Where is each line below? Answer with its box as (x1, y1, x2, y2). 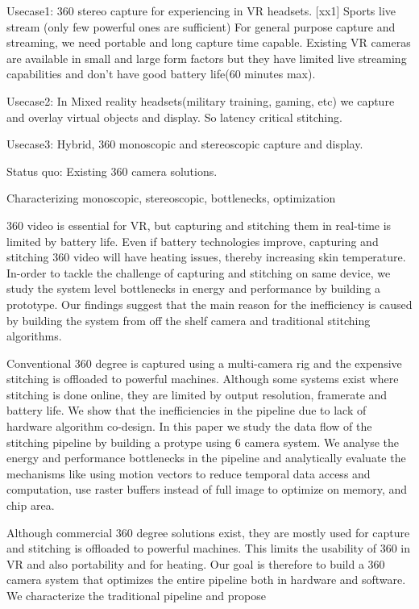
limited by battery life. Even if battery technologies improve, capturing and (6, 232, 379, 249)
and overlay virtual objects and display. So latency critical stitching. (6, 108, 342, 125)
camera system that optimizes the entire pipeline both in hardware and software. (6, 571, 406, 588)
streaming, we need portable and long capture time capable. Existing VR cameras (6, 34, 411, 51)
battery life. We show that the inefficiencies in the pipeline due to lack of (6, 402, 367, 419)
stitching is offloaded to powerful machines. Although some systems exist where (6, 370, 399, 387)
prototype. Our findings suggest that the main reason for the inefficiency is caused (6, 295, 413, 312)
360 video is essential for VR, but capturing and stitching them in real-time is (6, 216, 392, 233)
